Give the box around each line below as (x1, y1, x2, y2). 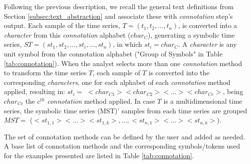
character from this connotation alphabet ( (4, 29, 131, 40)
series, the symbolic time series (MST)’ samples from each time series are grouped (4, 105, 248, 115)
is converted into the (148, 68, 210, 78)
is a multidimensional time (163, 96, 242, 106)
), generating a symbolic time (147, 29, 235, 40)
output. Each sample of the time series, (4, 20, 121, 30)
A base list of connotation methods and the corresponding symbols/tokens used (4, 141, 240, 151)
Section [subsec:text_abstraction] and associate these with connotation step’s (4, 11, 233, 21)
